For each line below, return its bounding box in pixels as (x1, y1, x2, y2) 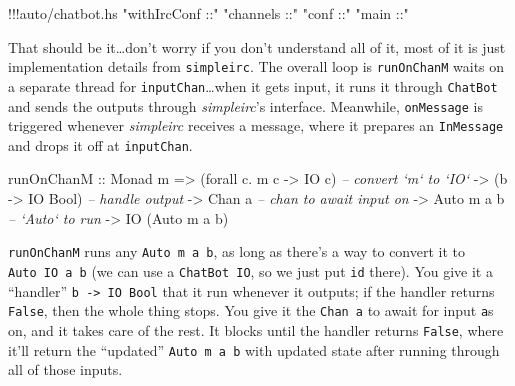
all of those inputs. (8, 359, 123, 380)
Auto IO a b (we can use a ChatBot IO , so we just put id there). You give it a (8, 260, 493, 281)
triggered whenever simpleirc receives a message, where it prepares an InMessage (8, 115, 504, 136)
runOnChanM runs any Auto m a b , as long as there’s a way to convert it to (8, 241, 466, 262)
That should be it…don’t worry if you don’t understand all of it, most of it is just (8, 36, 506, 57)
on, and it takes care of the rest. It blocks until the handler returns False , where (8, 319, 504, 340)
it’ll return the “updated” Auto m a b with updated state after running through (8, 339, 500, 360)
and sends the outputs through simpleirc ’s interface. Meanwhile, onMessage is (8, 95, 483, 116)
